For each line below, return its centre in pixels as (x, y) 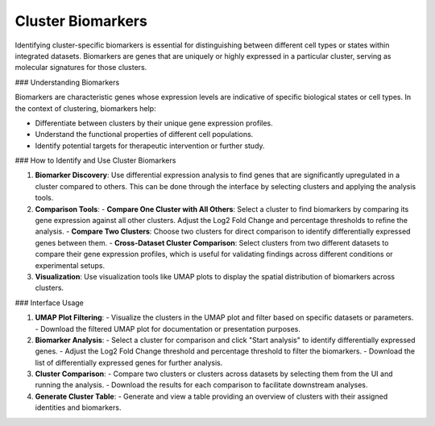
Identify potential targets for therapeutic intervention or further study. (150, 146)
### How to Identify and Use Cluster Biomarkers (95, 160)
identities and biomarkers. (78, 407)
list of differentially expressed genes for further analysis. (129, 362)
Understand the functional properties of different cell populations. (144, 134)
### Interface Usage (50, 303)
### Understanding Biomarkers (67, 82)
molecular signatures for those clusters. (81, 68)
